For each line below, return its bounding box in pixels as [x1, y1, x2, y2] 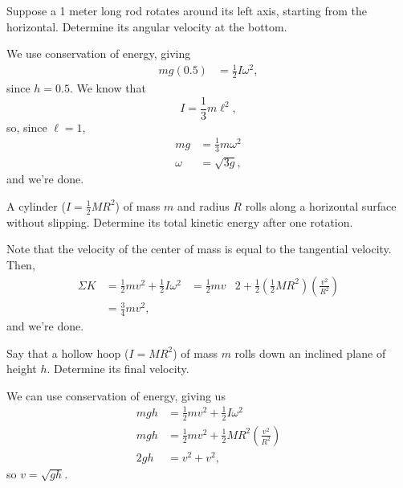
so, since [6, 118, 47, 135]
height [6, 360, 37, 377]
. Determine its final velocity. [47, 360, 189, 377]
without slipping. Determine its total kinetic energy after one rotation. [6, 213, 353, 230]
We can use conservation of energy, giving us [6, 387, 226, 404]
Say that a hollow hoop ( [6, 344, 129, 361]
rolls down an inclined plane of [234, 344, 386, 361]
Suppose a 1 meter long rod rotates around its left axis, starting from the [6, 2, 368, 18]
